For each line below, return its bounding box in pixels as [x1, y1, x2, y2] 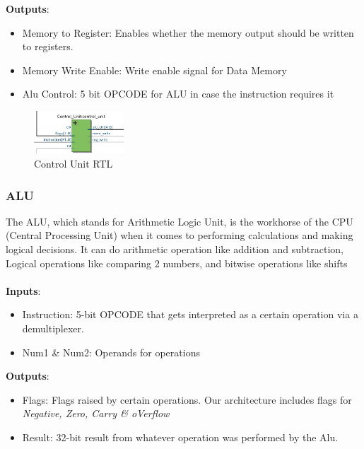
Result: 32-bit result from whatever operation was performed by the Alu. [22, 429, 339, 444]
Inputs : [6, 283, 41, 298]
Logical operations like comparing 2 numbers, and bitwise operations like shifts [6, 255, 348, 270]
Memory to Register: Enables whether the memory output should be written [22, 25, 354, 40]
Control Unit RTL [34, 156, 113, 170]
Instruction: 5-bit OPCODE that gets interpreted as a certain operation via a [22, 307, 358, 322]
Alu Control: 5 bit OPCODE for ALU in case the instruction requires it [22, 86, 334, 101]
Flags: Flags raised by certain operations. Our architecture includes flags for [22, 392, 352, 407]
